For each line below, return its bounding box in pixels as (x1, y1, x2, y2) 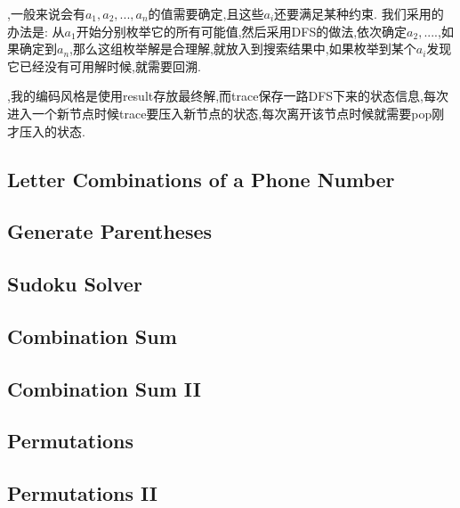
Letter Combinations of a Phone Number (7, 165, 395, 193)
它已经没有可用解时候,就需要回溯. (7, 56, 201, 75)
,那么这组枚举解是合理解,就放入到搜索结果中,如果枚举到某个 (69, 39, 416, 58)
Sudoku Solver (7, 270, 142, 298)
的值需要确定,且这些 (148, 4, 264, 22)
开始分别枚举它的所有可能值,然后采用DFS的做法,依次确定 (76, 21, 408, 40)
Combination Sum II (7, 374, 201, 402)
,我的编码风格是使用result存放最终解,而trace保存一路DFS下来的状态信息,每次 (7, 86, 449, 105)
